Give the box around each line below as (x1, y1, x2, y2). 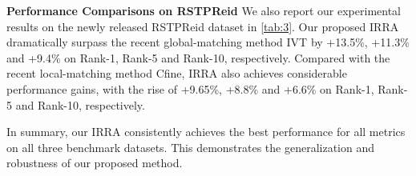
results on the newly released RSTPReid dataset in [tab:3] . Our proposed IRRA (6, 18, 399, 34)
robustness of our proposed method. (6, 154, 183, 171)
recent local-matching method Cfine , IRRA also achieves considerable (6, 65, 347, 82)
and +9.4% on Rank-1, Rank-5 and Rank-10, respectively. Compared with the (6, 49, 390, 66)
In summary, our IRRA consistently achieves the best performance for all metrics (6, 123, 406, 140)
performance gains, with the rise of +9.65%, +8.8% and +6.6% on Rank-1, (6, 80, 374, 97)
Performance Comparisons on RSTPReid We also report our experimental (6, 2, 401, 18)
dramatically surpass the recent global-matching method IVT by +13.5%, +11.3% (6, 34, 410, 50)
